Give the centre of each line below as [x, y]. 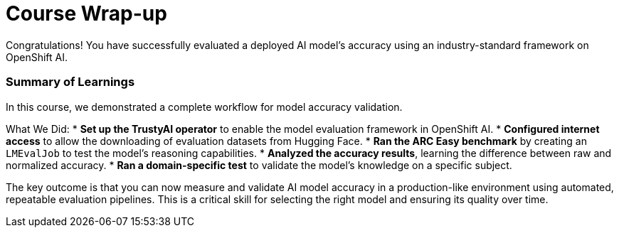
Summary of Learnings [70, 82]
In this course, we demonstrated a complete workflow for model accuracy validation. [204, 107]
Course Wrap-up [86, 13]
